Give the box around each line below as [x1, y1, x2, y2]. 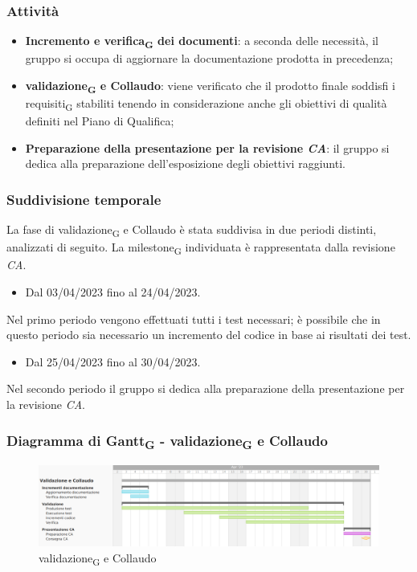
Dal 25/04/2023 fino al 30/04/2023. [25, 353, 201, 370]
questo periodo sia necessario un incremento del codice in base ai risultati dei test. [6, 326, 411, 343]
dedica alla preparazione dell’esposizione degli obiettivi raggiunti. [25, 155, 345, 172]
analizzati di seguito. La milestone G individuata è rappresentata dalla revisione [6, 239, 395, 258]
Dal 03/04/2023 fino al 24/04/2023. [25, 284, 201, 300]
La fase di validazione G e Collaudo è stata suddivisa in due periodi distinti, [6, 221, 377, 239]
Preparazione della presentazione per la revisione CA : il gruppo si [25, 139, 390, 156]
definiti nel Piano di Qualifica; [25, 112, 174, 129]
